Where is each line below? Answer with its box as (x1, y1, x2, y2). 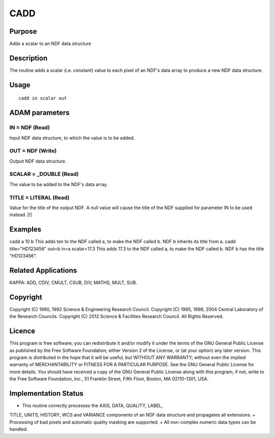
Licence (9, 327, 36, 336)
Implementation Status (9, 389, 84, 398)
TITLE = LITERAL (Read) (9, 194, 70, 201)
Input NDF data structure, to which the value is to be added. (9, 135, 135, 141)
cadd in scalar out (18, 95, 67, 101)
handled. (9, 426, 28, 432)
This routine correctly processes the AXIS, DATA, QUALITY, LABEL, (22, 403, 163, 408)
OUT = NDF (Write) (9, 147, 57, 154)
